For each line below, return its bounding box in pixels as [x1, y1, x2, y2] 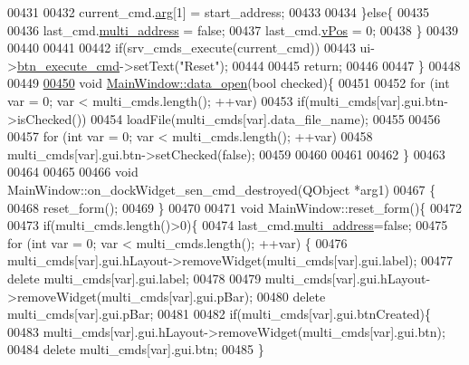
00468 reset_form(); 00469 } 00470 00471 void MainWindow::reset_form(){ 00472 [7, 197, 463, 216]
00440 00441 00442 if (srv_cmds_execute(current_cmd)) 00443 [7, 38, 356, 57]
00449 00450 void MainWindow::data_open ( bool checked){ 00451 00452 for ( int [7, 73, 450, 92]
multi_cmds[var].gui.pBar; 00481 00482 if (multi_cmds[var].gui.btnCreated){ [7, 304, 432, 323]
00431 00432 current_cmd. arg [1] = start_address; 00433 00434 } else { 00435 [7, 3, 430, 21]
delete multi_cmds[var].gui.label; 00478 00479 [7, 268, 262, 287]
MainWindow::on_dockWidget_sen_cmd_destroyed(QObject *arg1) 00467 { [7, 179, 436, 198]
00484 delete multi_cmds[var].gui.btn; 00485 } [7, 340, 264, 359]
